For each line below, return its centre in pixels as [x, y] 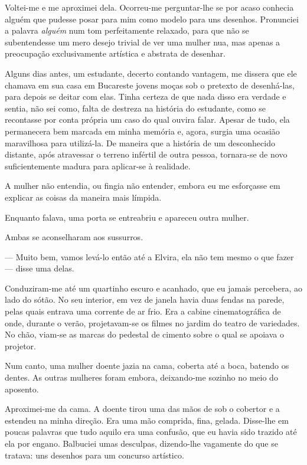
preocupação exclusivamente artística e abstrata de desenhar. [115, 53]
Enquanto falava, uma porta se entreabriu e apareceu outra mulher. [127, 217]
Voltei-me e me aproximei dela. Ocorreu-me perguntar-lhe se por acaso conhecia [149, 7]
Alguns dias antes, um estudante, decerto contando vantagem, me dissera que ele [151, 73]
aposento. [22, 389]
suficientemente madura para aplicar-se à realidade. [98, 166]
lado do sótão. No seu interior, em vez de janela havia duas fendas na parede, [145, 299]
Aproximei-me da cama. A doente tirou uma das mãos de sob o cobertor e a [142, 409]
